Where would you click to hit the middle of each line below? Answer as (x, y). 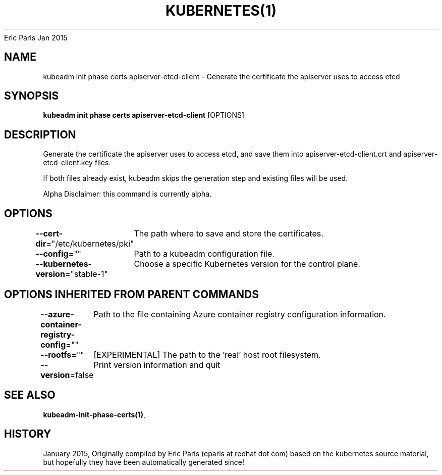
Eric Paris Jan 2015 (36, 37)
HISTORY (28, 434)
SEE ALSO (30, 395)
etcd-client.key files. (77, 163)
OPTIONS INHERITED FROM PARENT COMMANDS (131, 294)
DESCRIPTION (40, 134)
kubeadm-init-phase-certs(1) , (94, 414)
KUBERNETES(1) (221, 11)
